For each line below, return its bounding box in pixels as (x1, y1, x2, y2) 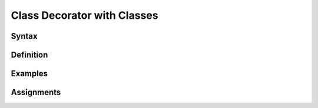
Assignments (11, 87, 61, 97)
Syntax (11, 31, 38, 41)
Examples (11, 69, 48, 79)
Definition (11, 50, 48, 60)
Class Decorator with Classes (11, 9, 158, 22)
